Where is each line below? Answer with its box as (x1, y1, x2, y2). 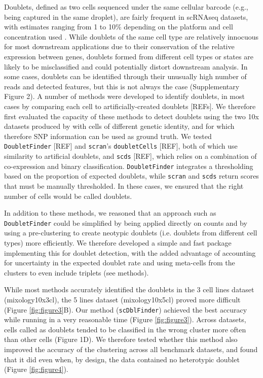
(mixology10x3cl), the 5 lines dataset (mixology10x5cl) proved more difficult (4, 294, 241, 304)
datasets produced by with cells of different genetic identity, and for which (4, 121, 235, 131)
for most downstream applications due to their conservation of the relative (4, 41, 235, 52)
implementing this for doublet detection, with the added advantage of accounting (4, 247, 256, 258)
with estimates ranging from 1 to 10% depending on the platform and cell (4, 21, 233, 32)
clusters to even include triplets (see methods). (4, 267, 149, 278)
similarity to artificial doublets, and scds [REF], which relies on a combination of (4, 150, 257, 161)
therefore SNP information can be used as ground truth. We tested (4, 130, 212, 141)
